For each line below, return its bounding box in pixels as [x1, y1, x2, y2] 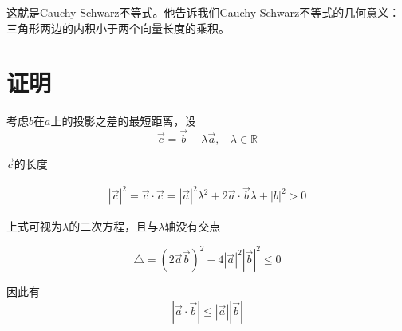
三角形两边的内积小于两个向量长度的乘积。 [6, 19, 230, 36]
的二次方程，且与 [69, 218, 159, 234]
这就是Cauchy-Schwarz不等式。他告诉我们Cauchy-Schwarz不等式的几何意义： [6, 4, 400, 20]
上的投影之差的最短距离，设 [50, 112, 196, 129]
